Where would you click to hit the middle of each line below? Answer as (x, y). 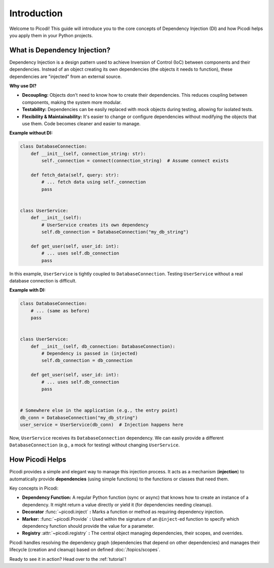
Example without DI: (31, 133)
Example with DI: (27, 290)
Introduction (36, 13)
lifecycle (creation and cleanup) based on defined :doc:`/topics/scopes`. (85, 550)
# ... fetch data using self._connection (94, 182)
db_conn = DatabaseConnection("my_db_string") (79, 418)
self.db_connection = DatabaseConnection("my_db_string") (115, 232)
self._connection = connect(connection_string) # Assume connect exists (135, 161)
